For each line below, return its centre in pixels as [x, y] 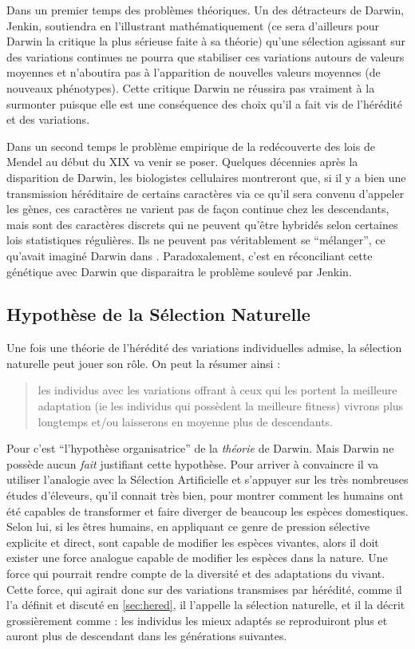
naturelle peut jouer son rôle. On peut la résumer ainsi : [144, 363]
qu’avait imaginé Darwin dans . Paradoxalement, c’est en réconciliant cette [190, 255]
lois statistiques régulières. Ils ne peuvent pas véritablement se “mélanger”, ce [196, 240]
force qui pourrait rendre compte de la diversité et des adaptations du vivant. [196, 574]
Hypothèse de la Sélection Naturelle [158, 314]
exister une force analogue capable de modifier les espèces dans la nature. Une [197, 558]
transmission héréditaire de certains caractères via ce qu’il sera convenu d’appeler [206, 193]
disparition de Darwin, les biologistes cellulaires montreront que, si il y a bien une [206, 177]
